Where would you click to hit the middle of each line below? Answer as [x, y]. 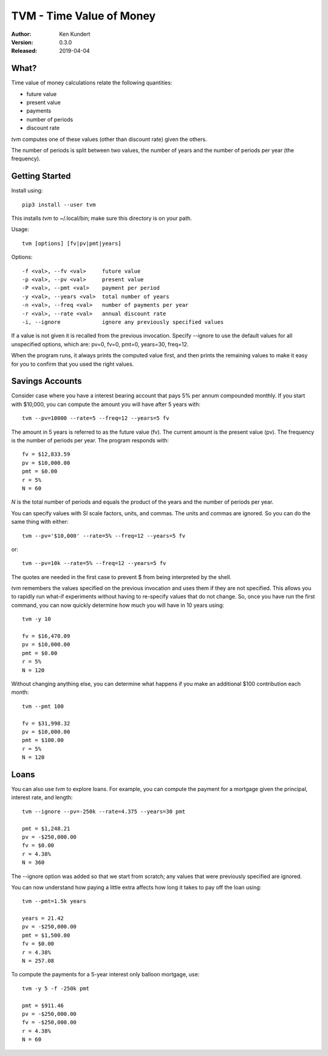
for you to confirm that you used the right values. [73, 364]
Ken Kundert [75, 34]
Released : [24, 51]
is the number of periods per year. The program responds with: [90, 440]
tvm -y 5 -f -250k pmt [56, 988]
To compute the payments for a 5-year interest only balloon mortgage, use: [105, 975]
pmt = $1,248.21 [46, 828]
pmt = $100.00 [43, 740]
